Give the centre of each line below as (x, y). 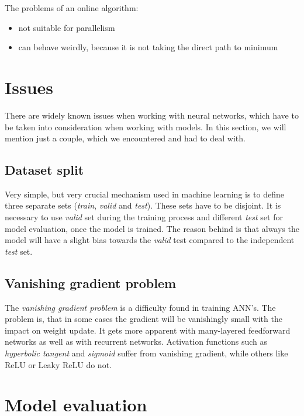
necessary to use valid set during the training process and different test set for (144, 217)
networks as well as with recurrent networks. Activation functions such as (136, 342)
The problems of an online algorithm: (72, 8)
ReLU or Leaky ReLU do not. (58, 364)
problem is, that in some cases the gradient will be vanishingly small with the (144, 319)
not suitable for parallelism (67, 27)
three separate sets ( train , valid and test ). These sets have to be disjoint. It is (143, 205)
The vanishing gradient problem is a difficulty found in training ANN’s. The (140, 307)
